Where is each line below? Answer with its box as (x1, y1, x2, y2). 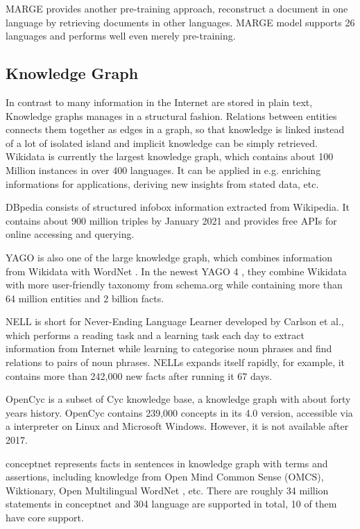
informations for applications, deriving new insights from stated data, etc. (6, 176, 319, 191)
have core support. (6, 510, 84, 525)
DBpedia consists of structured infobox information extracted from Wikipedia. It (6, 200, 350, 214)
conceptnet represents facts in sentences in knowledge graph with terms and (6, 456, 328, 470)
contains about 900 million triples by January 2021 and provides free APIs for (6, 213, 337, 227)
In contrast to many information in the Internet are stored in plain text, (6, 94, 313, 109)
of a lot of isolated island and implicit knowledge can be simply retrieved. (6, 135, 318, 150)
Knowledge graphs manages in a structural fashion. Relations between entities (6, 108, 337, 123)
